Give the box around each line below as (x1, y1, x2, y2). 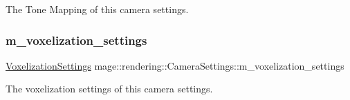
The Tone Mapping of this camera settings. (6, 2, 189, 16)
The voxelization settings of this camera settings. (6, 81, 213, 96)
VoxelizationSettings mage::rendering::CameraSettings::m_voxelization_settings (6, 58, 344, 72)
